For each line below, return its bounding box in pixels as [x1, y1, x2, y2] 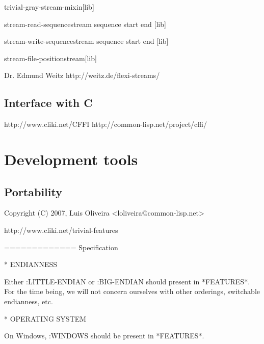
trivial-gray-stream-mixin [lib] [4, 2, 94, 12]
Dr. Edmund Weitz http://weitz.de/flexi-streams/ [4, 70, 160, 81]
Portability [4, 183, 62, 199]
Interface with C [4, 95, 93, 111]
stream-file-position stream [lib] [4, 52, 97, 63]
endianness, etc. [4, 296, 53, 306]
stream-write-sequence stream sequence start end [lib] [4, 36, 169, 46]
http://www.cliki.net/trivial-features [4, 224, 118, 235]
